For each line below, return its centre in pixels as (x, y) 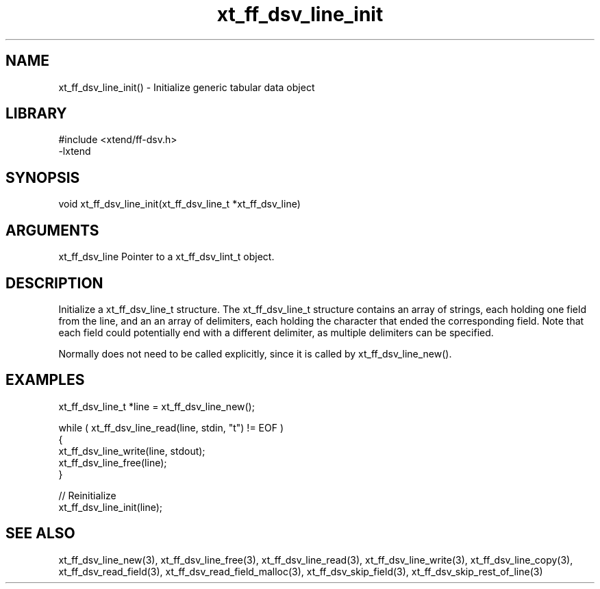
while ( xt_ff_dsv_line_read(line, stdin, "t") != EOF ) (171, 427)
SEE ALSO (40, 534)
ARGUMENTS (52, 230)
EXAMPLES (45, 380)
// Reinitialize (87, 495)
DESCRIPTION (54, 283)
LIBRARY (36, 114)
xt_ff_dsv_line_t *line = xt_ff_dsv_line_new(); (157, 406)
